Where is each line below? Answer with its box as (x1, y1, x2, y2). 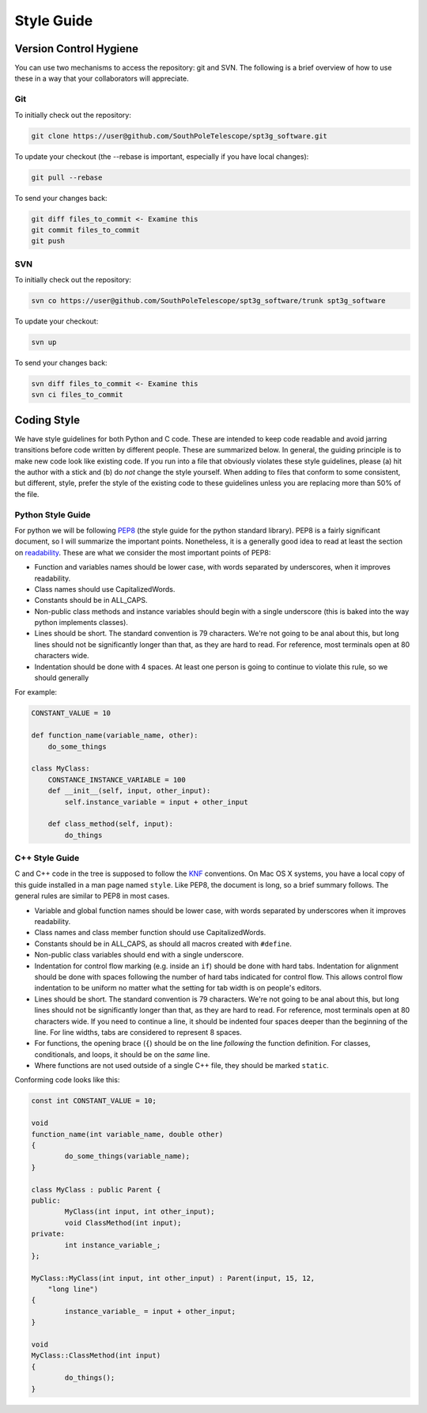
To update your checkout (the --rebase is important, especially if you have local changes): (14, 151, 309, 161)
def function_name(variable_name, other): (31, 731, 198, 740)
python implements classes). (34, 618, 128, 627)
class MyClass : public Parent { (31, 1185, 161, 1194)
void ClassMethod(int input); (64, 1218, 182, 1227)
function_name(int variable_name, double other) (31, 1130, 224, 1138)
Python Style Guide (14, 509, 91, 520)
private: (31, 1229, 66, 1238)
